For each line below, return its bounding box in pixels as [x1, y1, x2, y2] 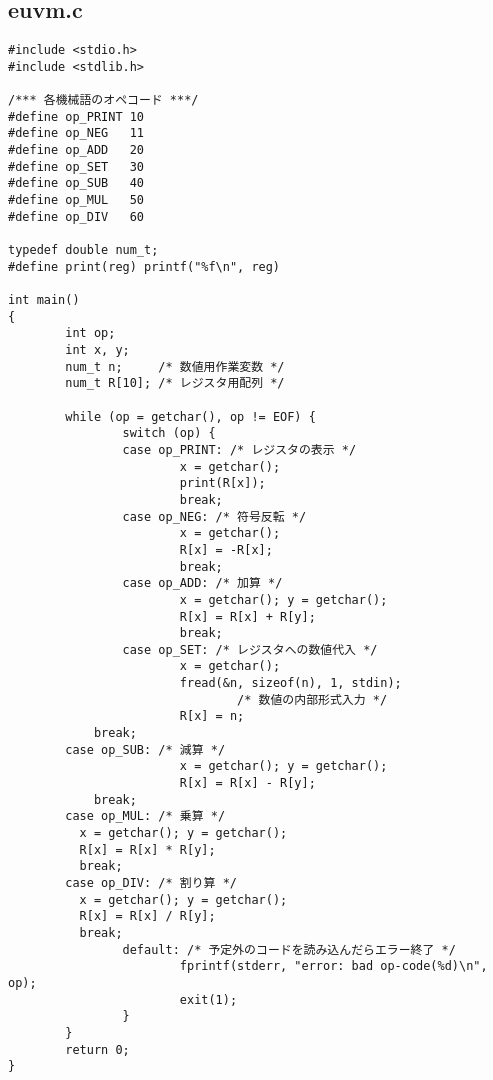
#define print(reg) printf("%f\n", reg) [8, 259, 281, 274]
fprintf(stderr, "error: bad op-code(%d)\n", [179, 959, 488, 974]
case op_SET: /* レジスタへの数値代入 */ [122, 642, 378, 657]
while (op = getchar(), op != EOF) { [65, 409, 316, 424]
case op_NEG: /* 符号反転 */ [122, 509, 307, 524]
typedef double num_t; [8, 243, 159, 258]
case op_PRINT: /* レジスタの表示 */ [122, 442, 357, 457]
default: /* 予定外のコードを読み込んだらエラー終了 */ [122, 942, 456, 957]
